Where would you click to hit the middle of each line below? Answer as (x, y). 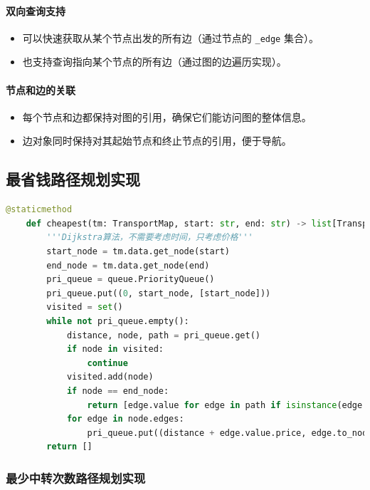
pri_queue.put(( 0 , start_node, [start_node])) (159, 293)
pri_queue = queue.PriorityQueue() (131, 280)
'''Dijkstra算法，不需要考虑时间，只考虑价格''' (150, 238)
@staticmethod (39, 210)
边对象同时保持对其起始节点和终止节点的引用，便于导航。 (157, 141)
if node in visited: (115, 349)
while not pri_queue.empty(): (118, 321)
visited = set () (85, 307)
